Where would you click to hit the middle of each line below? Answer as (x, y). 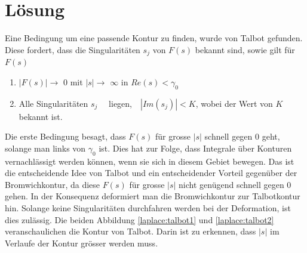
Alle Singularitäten (53, 103)
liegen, (120, 103)
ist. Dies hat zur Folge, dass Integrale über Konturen (195, 148)
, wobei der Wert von (234, 103)
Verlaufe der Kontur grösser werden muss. (82, 243)
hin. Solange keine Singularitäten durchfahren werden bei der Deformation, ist (148, 207)
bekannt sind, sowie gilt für (245, 49)
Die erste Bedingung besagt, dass (65, 136)
